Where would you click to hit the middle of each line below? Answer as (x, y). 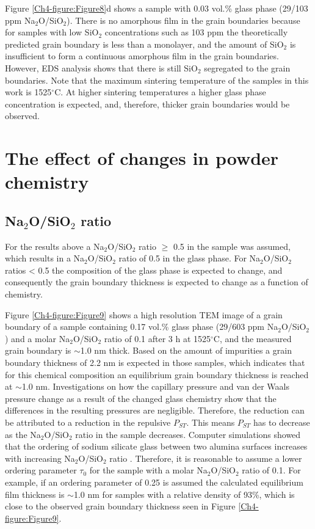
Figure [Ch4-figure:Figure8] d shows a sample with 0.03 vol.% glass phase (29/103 (157, 8)
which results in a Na (45, 258)
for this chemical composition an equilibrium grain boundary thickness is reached (157, 374)
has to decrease (282, 422)
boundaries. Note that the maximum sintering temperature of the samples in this (157, 80)
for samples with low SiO (52, 32)
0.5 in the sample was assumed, (232, 246)
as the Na (23, 434)
